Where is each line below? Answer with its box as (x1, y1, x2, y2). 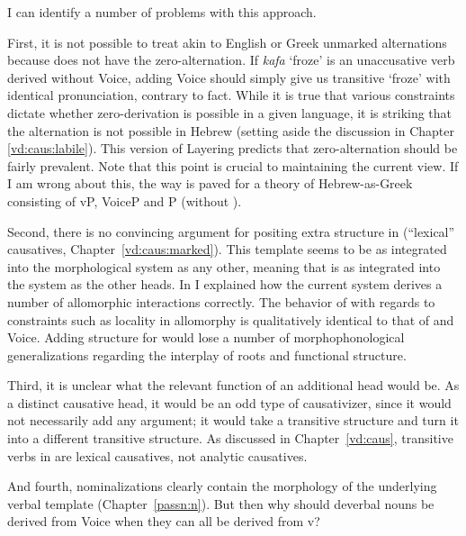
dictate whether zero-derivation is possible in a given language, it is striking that (7, 103, 453, 122)
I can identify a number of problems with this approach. (7, 3, 317, 21)
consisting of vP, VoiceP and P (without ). (7, 191, 242, 210)
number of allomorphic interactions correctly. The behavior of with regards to (7, 292, 435, 311)
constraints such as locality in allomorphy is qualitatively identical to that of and (7, 310, 454, 329)
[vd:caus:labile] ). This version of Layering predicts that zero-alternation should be (7, 139, 458, 158)
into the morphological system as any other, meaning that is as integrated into (7, 257, 441, 276)
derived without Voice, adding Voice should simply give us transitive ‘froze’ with (7, 68, 451, 86)
